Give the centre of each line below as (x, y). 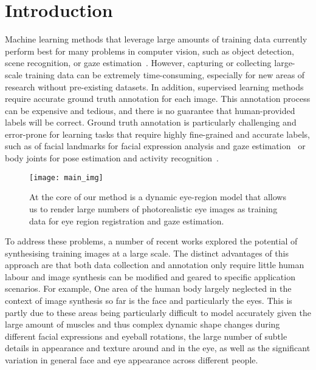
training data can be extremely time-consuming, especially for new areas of (165, 74)
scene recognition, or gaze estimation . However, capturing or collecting (138, 63)
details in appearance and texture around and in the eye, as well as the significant (158, 348)
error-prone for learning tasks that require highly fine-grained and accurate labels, (157, 134)
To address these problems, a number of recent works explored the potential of (151, 241)
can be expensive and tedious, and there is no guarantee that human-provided (150, 110)
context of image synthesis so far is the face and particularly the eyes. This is (149, 301)
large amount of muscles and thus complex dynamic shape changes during (143, 324)
